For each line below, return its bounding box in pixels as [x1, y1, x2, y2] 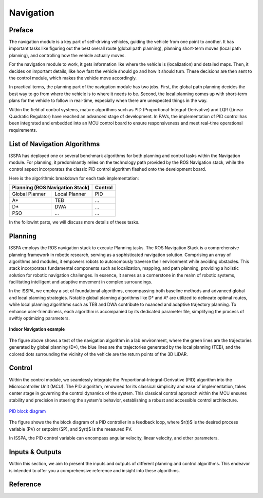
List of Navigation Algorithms [9, 139, 100, 148]
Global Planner [12, 191, 46, 198]
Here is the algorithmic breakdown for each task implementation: [9, 175, 139, 181]
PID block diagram [9, 408, 46, 414]
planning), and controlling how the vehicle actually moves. [9, 52, 126, 58]
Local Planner [55, 191, 86, 198]
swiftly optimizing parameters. [9, 315, 70, 321]
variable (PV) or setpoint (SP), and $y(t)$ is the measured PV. [9, 426, 132, 432]
